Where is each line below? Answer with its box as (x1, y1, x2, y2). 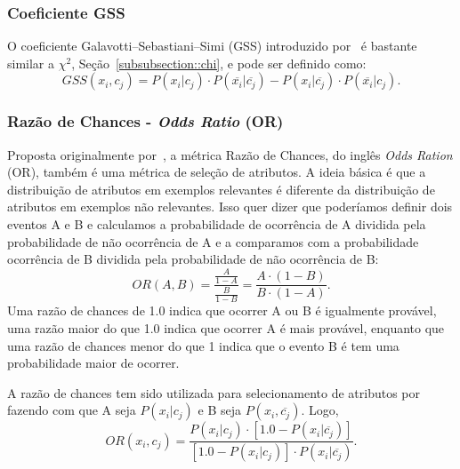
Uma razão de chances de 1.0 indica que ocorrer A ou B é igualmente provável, (7, 301, 437, 320)
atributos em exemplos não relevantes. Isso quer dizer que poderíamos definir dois (7, 197, 453, 216)
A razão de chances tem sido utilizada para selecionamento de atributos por (7, 383, 420, 401)
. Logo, (301, 401, 339, 419)
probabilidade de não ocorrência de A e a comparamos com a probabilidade (7, 232, 419, 250)
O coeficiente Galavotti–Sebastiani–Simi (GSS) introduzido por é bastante (7, 36, 417, 55)
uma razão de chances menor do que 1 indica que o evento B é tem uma (7, 336, 399, 354)
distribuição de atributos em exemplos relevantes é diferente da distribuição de (7, 179, 435, 198)
